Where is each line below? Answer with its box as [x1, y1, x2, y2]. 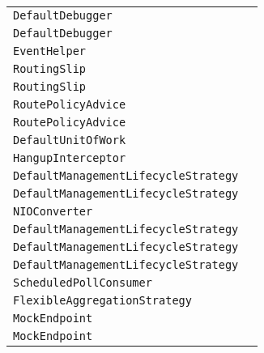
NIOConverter [13, 205, 93, 218]
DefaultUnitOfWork [13, 134, 126, 147]
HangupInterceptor [13, 151, 126, 164]
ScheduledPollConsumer [13, 276, 152, 289]
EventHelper [13, 45, 87, 57]
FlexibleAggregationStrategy [13, 294, 192, 307]
